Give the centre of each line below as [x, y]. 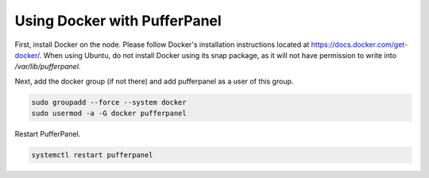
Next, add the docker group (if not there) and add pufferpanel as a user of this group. [154, 81]
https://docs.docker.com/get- [359, 44]
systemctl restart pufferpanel [93, 155]
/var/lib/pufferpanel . [48, 67]
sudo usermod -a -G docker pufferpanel [109, 114]
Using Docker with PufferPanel [118, 21]
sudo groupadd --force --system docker [109, 102]
